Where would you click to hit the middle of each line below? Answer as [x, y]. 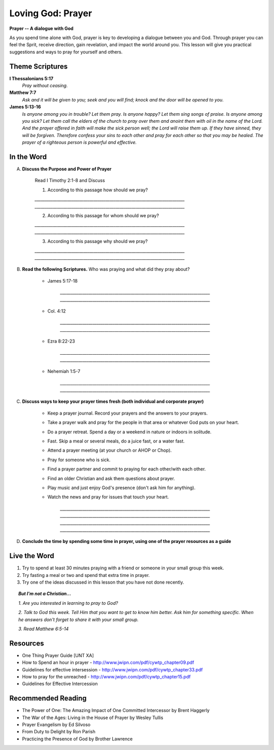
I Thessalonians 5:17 [31, 78]
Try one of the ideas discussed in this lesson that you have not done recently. [103, 582]
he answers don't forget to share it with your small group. [79, 620]
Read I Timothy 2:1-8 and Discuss [70, 181]
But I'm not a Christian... [45, 594]
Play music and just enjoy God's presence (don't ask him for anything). [121, 488]
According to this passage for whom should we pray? [103, 215]
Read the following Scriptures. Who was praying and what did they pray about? [106, 269]
